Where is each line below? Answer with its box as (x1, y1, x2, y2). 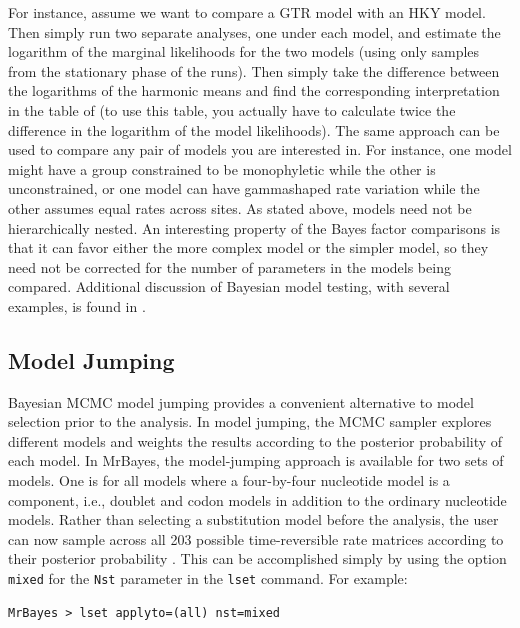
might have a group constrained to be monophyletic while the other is (8, 158, 436, 179)
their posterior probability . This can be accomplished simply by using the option (8, 548, 507, 569)
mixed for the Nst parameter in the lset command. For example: (8, 568, 408, 589)
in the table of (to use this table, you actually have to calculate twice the (8, 99, 456, 120)
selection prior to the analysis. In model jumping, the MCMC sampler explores (8, 411, 492, 432)
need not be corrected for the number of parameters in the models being (8, 256, 451, 277)
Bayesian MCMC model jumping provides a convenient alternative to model (8, 391, 474, 412)
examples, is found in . (8, 295, 146, 316)
